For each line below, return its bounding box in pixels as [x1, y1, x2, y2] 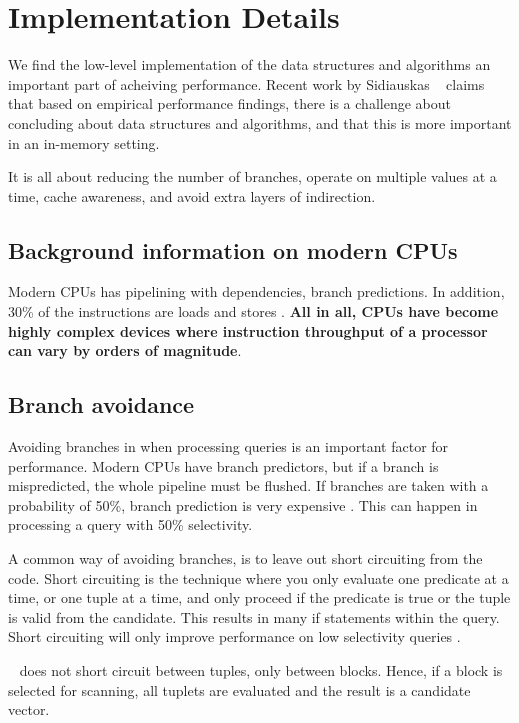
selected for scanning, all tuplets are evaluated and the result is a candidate [8, 679, 471, 700]
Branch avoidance [8, 389, 195, 420]
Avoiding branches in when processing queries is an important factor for [8, 436, 449, 457]
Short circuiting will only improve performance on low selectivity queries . [8, 626, 461, 647]
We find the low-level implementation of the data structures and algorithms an [8, 54, 491, 75]
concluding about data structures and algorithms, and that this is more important [8, 112, 512, 133]
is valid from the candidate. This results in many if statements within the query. [8, 606, 500, 627]
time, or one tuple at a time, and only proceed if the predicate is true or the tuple [8, 587, 511, 608]
